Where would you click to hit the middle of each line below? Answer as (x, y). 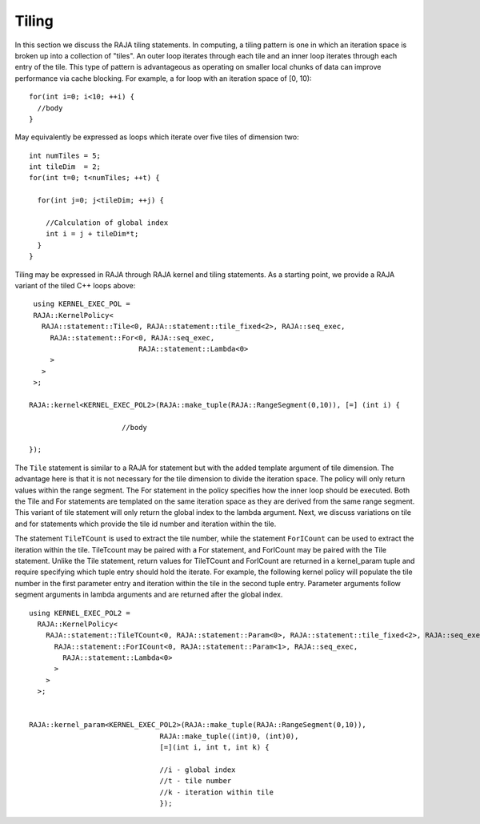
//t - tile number (196, 781)
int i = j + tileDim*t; (92, 234)
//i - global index (198, 770)
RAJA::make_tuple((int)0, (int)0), (229, 736)
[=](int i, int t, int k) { (214, 748)
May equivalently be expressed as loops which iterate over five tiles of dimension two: (157, 137)
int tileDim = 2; (65, 167)
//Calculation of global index (107, 223)
